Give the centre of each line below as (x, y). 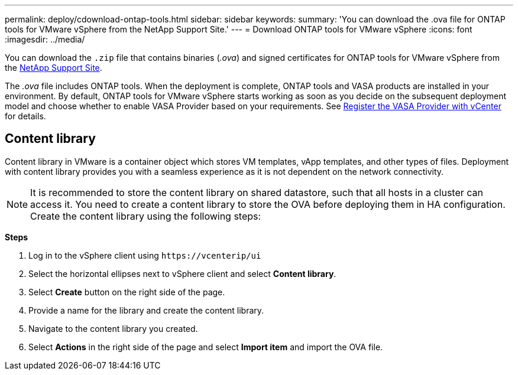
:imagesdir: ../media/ (45, 39)
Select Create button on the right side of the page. (127, 292)
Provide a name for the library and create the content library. (146, 310)
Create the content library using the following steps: (146, 216)
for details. (25, 116)
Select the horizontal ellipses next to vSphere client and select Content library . (182, 273)
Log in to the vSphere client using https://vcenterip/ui (145, 255)
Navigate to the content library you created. (113, 328)
